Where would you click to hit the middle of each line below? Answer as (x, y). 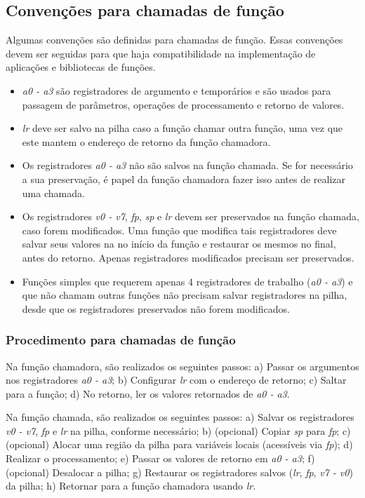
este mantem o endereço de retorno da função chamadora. (146, 141)
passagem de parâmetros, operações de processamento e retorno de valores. (183, 104)
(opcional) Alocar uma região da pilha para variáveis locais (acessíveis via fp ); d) (179, 444)
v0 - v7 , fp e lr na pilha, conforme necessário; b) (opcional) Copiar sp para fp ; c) (178, 430)
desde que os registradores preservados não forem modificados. (156, 308)
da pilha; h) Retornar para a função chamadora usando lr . (131, 486)
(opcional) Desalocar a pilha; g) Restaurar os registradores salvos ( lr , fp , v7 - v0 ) (179, 472)
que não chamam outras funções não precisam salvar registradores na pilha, (185, 295)
